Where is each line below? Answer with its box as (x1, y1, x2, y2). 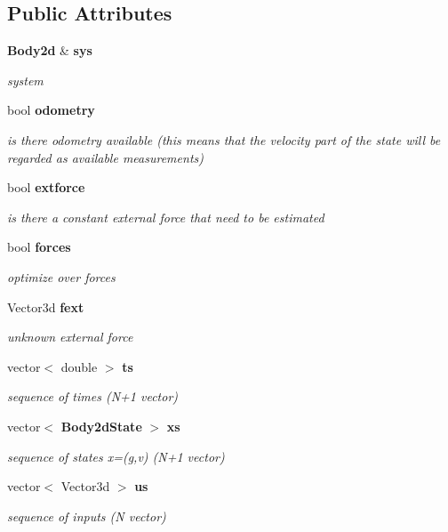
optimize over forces (7, 267, 116, 286)
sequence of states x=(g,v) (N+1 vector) (7, 447, 225, 465)
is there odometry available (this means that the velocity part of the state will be (7, 130, 441, 149)
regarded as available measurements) (7, 148, 204, 166)
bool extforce (7, 178, 85, 197)
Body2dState (60, 416, 142, 435)
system (7, 70, 44, 89)
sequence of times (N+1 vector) (7, 387, 179, 406)
